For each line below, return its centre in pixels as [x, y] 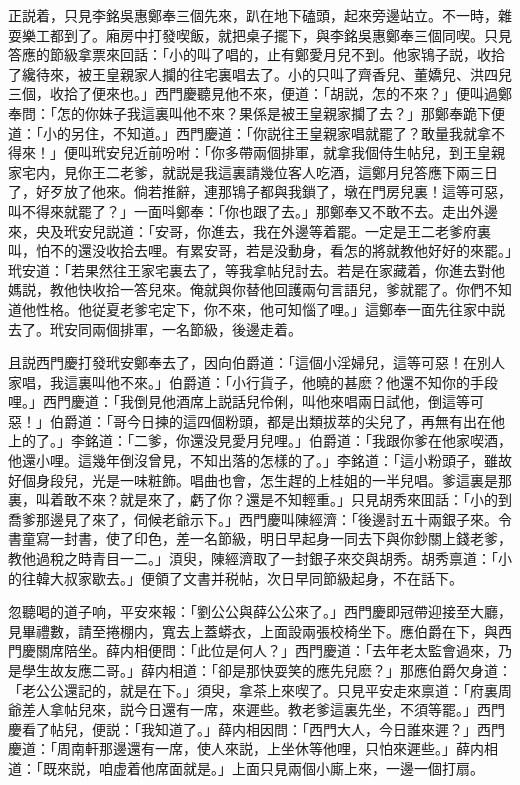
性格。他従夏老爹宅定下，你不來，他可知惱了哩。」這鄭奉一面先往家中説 [270, 308]
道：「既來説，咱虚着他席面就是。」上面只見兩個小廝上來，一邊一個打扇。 [246, 767]
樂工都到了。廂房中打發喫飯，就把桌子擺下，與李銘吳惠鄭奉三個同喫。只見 [266, 34]
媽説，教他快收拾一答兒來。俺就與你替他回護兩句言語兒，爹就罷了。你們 [246, 289]
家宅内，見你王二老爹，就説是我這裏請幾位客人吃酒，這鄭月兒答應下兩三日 [253, 171]
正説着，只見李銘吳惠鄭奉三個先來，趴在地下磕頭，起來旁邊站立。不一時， [253, 15]
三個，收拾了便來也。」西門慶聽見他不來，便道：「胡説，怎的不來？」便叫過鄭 [260, 93]
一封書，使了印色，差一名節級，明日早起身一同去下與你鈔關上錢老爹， [280, 538]
